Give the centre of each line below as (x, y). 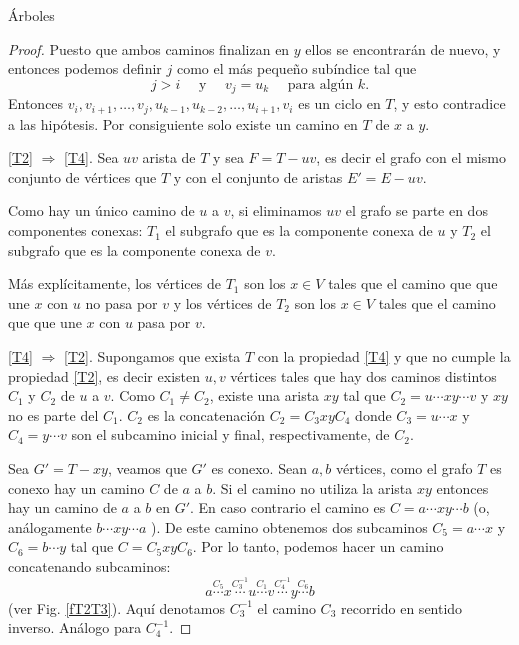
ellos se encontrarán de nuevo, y (403, 48)
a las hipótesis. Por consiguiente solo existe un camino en (183, 123)
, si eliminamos (276, 210)
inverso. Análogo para (75, 627)
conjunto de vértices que (82, 176)
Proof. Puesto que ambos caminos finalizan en (149, 48)
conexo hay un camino (76, 487)
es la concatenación (206, 414)
